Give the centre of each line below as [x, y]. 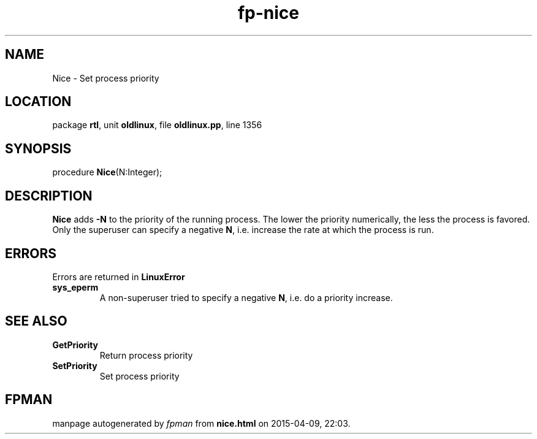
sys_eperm [75, 287]
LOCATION [38, 102]
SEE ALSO [36, 321]
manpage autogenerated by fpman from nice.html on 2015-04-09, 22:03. [201, 423]
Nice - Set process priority [106, 78]
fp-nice [268, 13]
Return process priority [146, 355]
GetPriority [75, 345]
